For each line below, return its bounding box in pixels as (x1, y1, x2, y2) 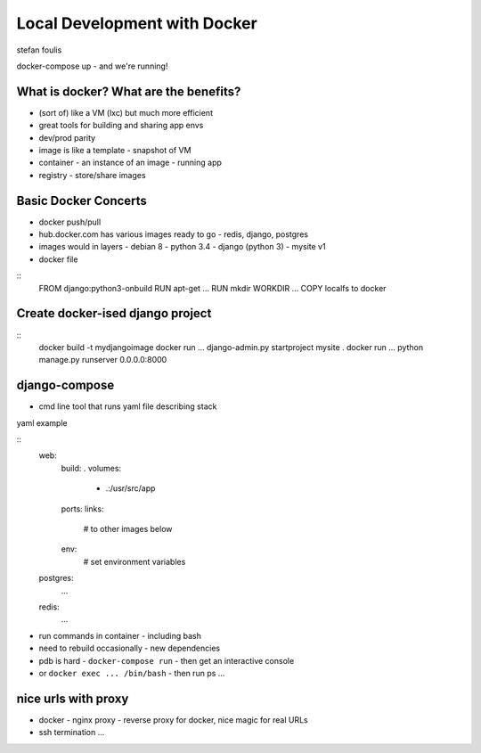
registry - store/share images (38, 169, 146, 180)
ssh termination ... (38, 727, 105, 738)
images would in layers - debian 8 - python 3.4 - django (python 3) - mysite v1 (38, 241, 326, 252)
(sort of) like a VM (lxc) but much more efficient (38, 107, 214, 118)
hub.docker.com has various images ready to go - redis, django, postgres (38, 229, 309, 240)
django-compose (16, 378, 115, 393)
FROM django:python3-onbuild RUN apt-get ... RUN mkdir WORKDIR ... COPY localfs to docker (38, 282, 387, 293)
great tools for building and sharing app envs (38, 120, 204, 131)
